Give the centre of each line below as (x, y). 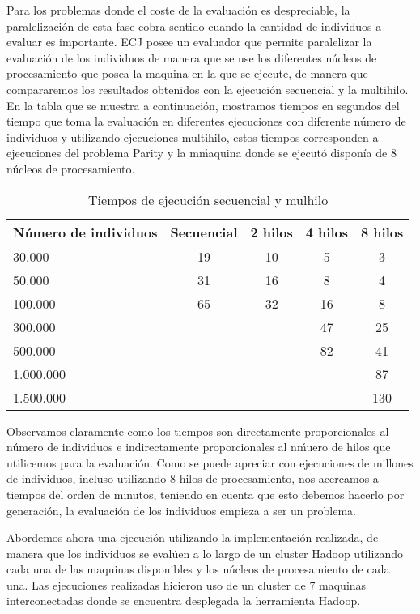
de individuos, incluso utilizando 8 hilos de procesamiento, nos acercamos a (193, 478)
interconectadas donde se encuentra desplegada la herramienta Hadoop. (184, 601)
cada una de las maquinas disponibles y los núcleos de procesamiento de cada (198, 569)
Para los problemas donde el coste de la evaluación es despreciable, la (178, 10)
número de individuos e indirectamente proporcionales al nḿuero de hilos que (199, 447)
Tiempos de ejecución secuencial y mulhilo (208, 199)
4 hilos (327, 232)
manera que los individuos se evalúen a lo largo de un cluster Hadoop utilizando (205, 553)
